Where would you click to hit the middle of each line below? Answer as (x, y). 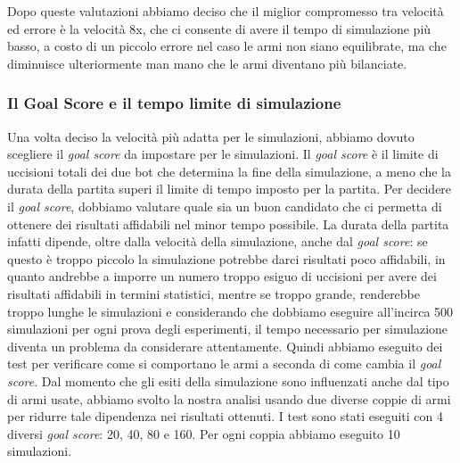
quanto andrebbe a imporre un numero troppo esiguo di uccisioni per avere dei (222, 276)
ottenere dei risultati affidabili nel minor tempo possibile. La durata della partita (228, 223)
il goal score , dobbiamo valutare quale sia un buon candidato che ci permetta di (225, 206)
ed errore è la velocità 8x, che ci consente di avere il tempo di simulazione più (219, 28)
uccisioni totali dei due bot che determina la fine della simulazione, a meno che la (229, 171)
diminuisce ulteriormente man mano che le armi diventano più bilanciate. (207, 63)
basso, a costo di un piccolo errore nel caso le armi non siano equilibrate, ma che (227, 46)
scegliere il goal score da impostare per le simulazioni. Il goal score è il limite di (223, 154)
